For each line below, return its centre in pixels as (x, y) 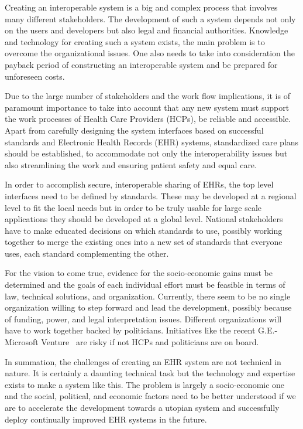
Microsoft (22, 342)
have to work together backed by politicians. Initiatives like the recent (130, 330)
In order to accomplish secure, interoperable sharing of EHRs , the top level (139, 184)
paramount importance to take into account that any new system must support (147, 107)
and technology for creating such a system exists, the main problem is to (135, 41)
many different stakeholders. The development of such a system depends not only (150, 18)
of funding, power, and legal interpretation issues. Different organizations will (143, 319)
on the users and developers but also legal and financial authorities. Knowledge (147, 30)
